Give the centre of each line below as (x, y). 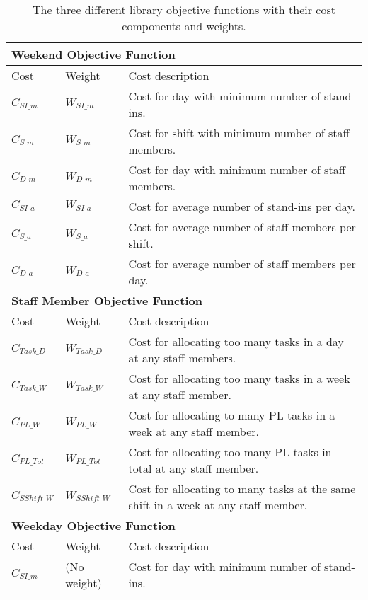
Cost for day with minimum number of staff (237, 169)
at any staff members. (182, 358)
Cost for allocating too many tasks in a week (239, 378)
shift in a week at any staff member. (218, 505)
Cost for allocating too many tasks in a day (236, 341)
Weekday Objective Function (93, 525)
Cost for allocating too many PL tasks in (230, 452)
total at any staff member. (194, 468)
